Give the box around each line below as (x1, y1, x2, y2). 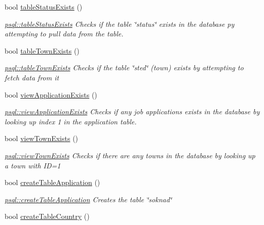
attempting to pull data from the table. (5, 28, 124, 39)
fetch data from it (5, 72, 59, 82)
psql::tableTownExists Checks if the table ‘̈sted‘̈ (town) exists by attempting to (5, 62, 244, 73)
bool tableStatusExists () (5, 2, 83, 12)
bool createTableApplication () (5, 177, 100, 188)
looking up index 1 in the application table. (5, 116, 137, 126)
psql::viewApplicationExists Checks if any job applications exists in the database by (5, 106, 260, 117)
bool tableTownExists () (5, 45, 80, 56)
